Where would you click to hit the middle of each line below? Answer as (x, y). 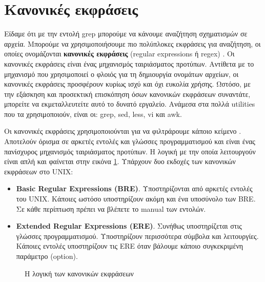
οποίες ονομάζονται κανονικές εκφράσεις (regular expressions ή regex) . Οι (119, 54)
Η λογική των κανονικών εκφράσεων (79, 273)
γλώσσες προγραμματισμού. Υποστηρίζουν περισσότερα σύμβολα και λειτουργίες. (137, 236)
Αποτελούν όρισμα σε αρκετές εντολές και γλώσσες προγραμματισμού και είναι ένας (130, 141)
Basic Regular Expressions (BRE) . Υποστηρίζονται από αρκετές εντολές (134, 188)
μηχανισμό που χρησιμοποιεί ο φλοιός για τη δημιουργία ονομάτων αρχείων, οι (121, 74)
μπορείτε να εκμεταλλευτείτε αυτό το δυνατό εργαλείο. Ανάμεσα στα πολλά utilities (130, 104)
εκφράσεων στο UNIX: (39, 171)
